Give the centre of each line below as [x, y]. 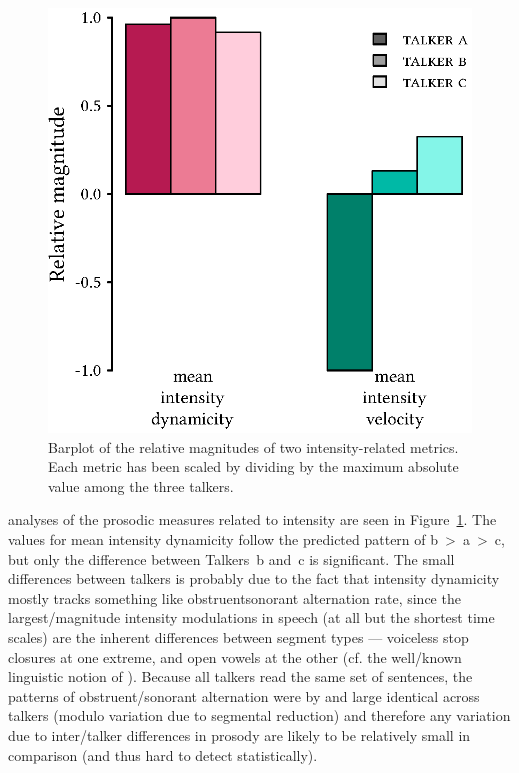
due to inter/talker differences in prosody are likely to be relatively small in [239, 734]
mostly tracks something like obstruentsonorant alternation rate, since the [234, 597]
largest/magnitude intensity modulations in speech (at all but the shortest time [251, 617]
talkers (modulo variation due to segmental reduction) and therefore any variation [259, 715]
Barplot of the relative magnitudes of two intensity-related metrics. [253, 446]
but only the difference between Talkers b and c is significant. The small [231, 558]
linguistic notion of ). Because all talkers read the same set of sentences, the [240, 676]
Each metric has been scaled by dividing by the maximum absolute [253, 466]
